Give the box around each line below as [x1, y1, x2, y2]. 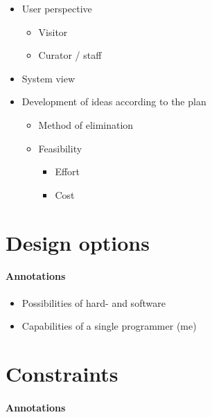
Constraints [6, 359, 118, 387]
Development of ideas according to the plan [21, 94, 206, 109]
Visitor [38, 24, 68, 39]
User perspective [21, 1, 92, 15]
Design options [6, 228, 150, 256]
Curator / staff [38, 48, 102, 62]
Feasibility [38, 141, 82, 155]
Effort [55, 164, 80, 179]
